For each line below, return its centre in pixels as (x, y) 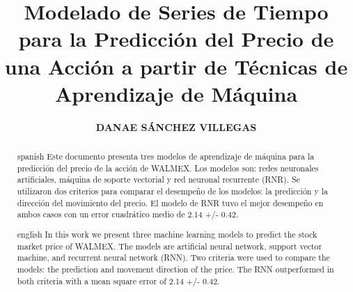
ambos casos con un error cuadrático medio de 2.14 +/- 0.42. (128, 214)
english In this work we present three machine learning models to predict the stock (167, 234)
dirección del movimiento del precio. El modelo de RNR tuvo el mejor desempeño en (170, 202)
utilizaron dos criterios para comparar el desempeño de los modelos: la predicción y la (172, 191)
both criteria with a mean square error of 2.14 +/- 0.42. (118, 281)
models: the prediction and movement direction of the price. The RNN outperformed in (175, 269)
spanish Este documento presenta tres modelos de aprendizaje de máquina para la (166, 156)
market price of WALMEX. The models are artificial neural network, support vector (170, 246)
